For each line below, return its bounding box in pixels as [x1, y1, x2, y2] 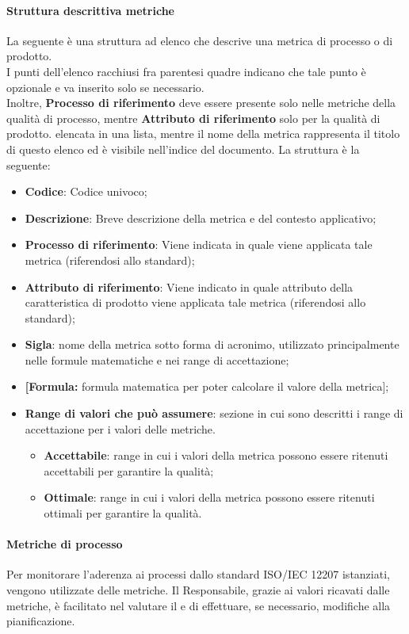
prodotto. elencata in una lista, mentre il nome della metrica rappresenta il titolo [6, 125, 400, 142]
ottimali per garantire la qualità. [44, 505, 202, 521]
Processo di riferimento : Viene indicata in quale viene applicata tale [25, 236, 373, 253]
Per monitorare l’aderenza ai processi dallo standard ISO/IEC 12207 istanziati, [6, 566, 390, 582]
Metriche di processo [6, 536, 123, 552]
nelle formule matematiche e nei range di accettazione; [25, 351, 289, 368]
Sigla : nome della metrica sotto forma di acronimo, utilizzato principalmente [25, 336, 399, 353]
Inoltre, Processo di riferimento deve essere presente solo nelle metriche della [6, 94, 396, 111]
